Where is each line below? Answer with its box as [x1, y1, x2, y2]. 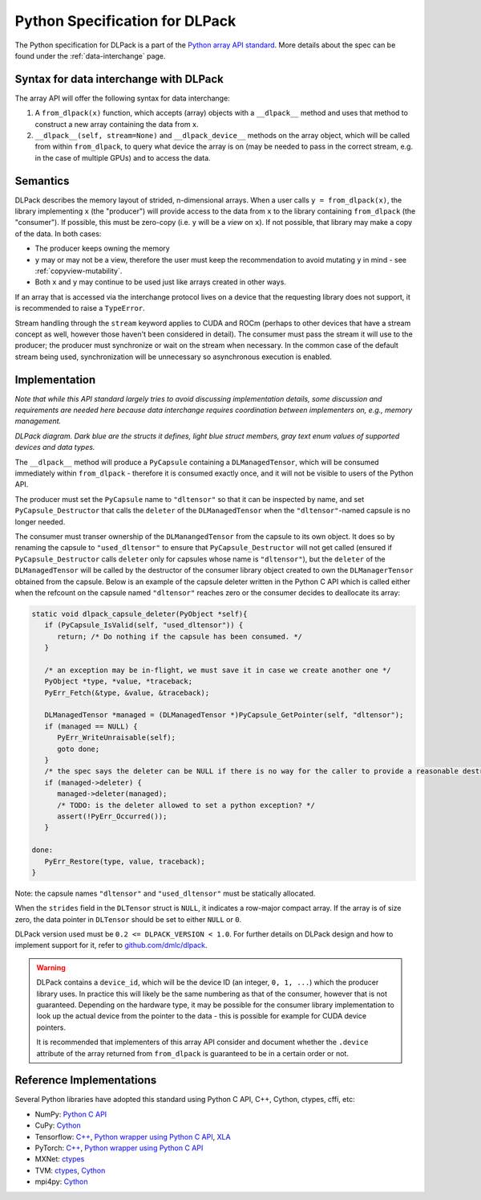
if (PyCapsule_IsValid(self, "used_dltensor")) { [44, 621, 244, 630]
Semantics [14, 173, 70, 188]
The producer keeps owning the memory [34, 243, 170, 253]
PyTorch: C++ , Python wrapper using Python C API [34, 1143, 204, 1153]
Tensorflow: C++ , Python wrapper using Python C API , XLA [34, 1132, 232, 1141]
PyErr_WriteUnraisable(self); [57, 733, 176, 742]
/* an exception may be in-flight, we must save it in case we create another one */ [44, 665, 392, 675]
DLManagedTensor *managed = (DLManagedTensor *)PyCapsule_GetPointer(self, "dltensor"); [44, 711, 404, 720]
